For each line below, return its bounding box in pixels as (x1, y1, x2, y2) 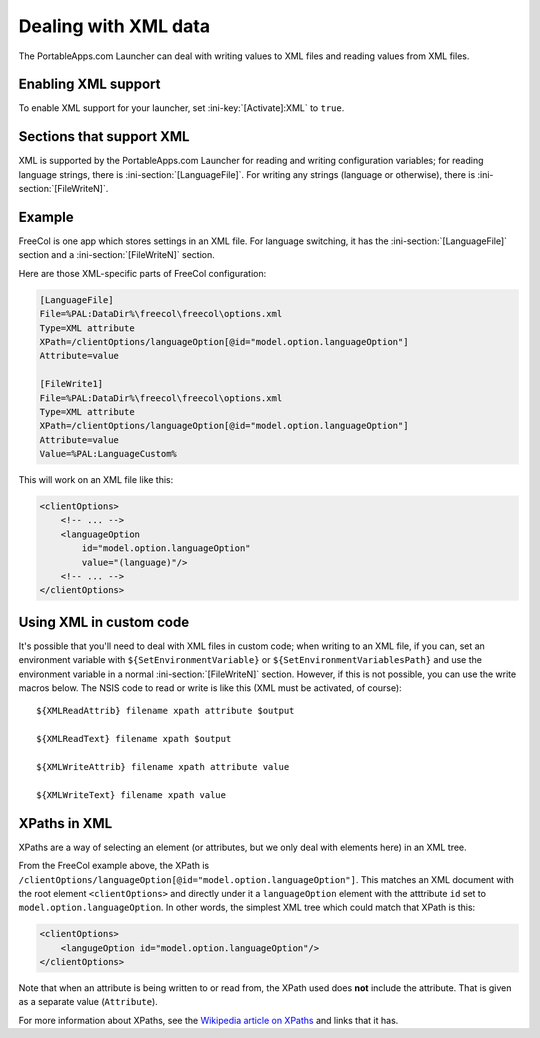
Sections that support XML (18, 128, 190, 145)
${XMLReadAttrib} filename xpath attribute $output (36, 705, 295, 717)
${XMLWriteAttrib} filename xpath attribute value (36, 761, 290, 773)
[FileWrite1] (39, 378, 104, 390)
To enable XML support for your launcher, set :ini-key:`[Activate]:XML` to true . (18, 102, 345, 114)
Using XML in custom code (18, 613, 190, 630)
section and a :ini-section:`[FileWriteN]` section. (18, 249, 215, 261)
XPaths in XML (18, 815, 113, 832)
